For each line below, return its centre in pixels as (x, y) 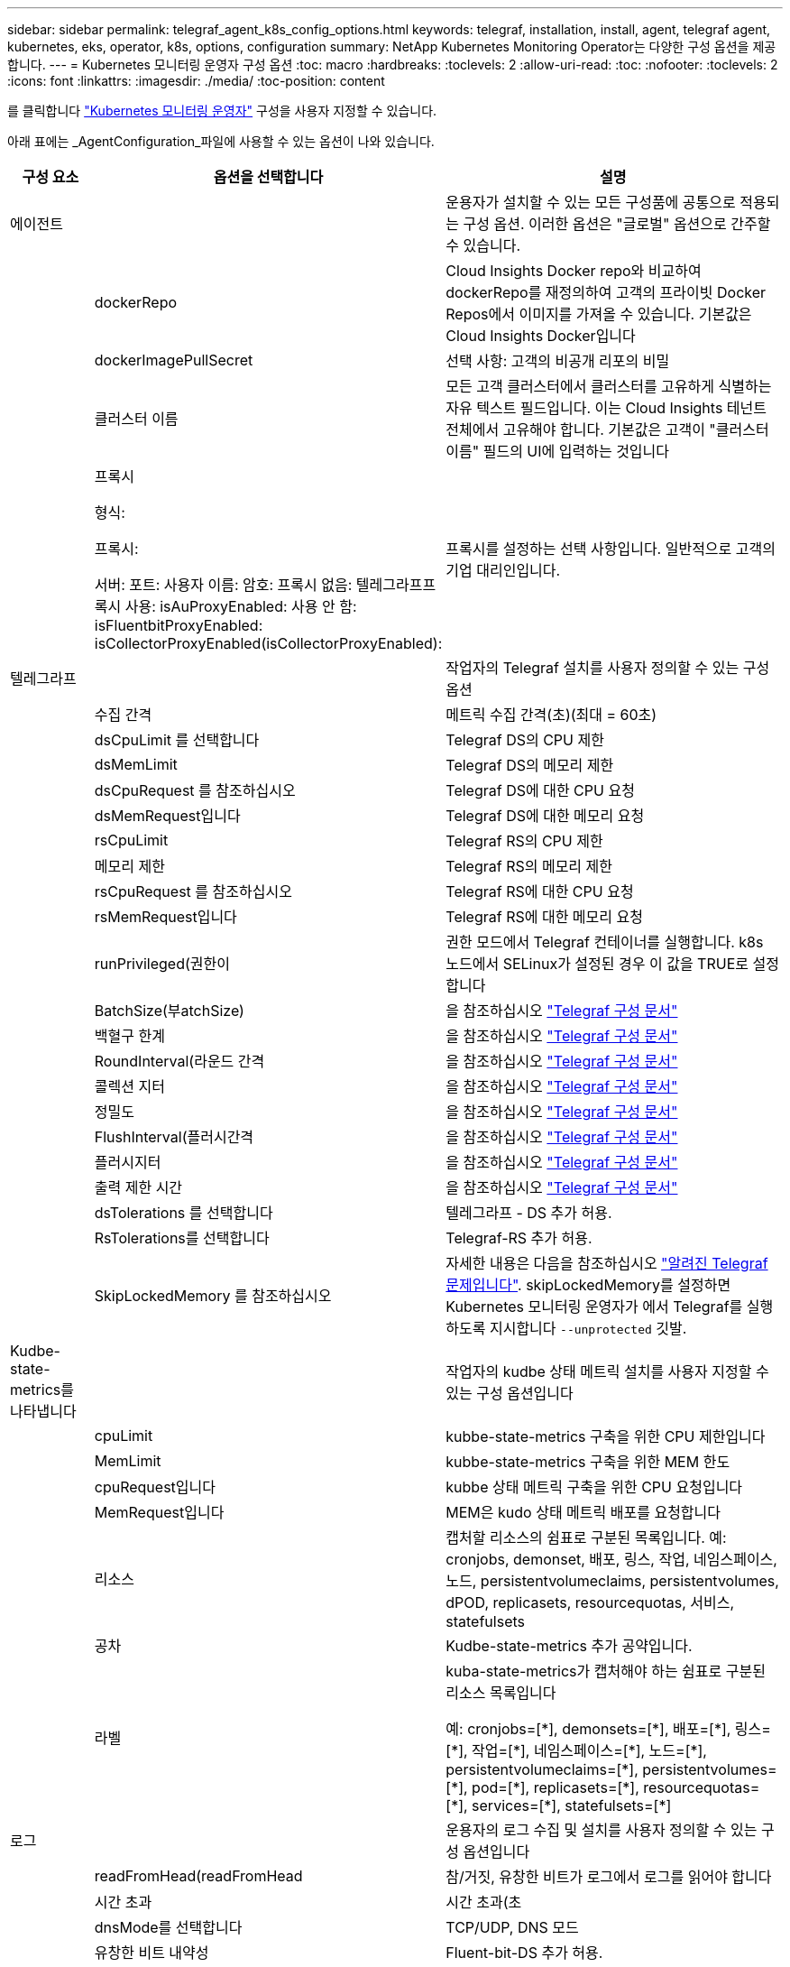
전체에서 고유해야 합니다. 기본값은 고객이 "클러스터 (607, 429)
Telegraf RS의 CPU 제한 (524, 841)
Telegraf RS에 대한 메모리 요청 (544, 917)
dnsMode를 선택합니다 (168, 1927)
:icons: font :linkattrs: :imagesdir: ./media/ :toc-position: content (196, 81)
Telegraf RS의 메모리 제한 (529, 866)
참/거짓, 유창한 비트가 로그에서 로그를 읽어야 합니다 (609, 1877)
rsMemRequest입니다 (165, 917)
